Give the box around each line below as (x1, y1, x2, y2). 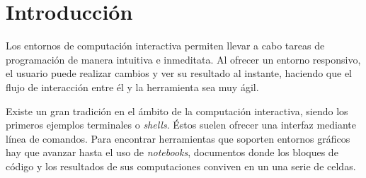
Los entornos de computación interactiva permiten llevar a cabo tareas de (6, 38, 325, 53)
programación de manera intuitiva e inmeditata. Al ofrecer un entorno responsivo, (6, 52, 361, 66)
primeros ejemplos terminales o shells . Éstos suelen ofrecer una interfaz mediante (6, 117, 356, 132)
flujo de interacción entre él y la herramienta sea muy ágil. (6, 79, 259, 94)
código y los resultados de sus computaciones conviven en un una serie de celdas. (6, 158, 356, 173)
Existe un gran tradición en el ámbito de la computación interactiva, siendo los (6, 103, 348, 118)
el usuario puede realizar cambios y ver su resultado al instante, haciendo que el (6, 66, 353, 81)
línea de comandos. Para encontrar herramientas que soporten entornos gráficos (6, 131, 350, 146)
